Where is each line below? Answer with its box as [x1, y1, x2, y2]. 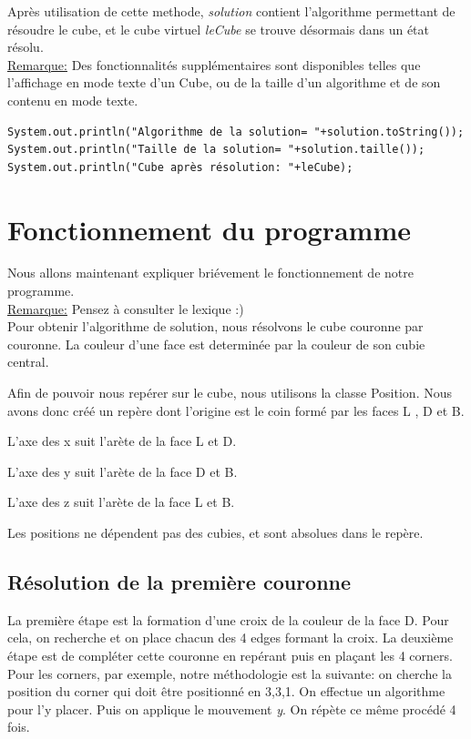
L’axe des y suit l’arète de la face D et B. [7, 461, 238, 481]
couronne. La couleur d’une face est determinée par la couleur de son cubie [7, 334, 425, 353]
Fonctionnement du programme [7, 210, 411, 248]
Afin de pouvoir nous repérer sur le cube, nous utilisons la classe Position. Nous [7, 383, 452, 402]
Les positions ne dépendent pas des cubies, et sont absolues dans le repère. [7, 523, 424, 542]
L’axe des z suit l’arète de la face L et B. [7, 492, 235, 511]
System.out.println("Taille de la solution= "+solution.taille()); [7, 143, 425, 157]
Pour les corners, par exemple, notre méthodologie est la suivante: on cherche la [7, 663, 452, 683]
